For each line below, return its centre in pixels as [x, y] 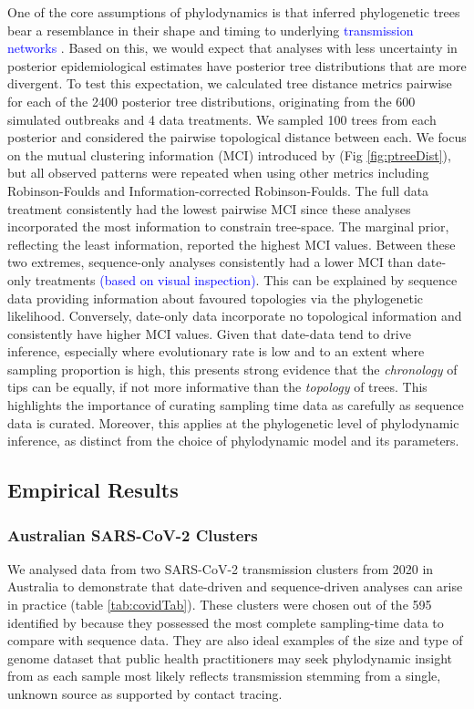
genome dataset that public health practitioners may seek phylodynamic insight [230, 658]
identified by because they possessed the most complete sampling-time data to [226, 622]
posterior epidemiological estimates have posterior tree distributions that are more [237, 65]
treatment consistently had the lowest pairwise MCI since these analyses [209, 208]
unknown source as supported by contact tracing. [145, 694]
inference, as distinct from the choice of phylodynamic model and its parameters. [233, 441]
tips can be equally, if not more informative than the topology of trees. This [217, 387]
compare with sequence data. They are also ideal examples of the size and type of [235, 640]
